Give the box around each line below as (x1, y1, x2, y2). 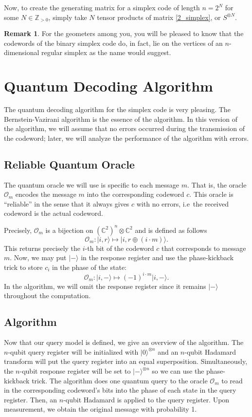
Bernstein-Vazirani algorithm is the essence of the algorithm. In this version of (4, 114, 237, 124)
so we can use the (152, 366, 204, 376)
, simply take (48, 12, 87, 22)
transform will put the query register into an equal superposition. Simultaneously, (4, 356, 248, 366)
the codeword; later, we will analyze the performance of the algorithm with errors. (4, 133, 249, 143)
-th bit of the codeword (85, 243, 154, 253)
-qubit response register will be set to (19, 366, 131, 376)
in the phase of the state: (52, 262, 127, 272)
